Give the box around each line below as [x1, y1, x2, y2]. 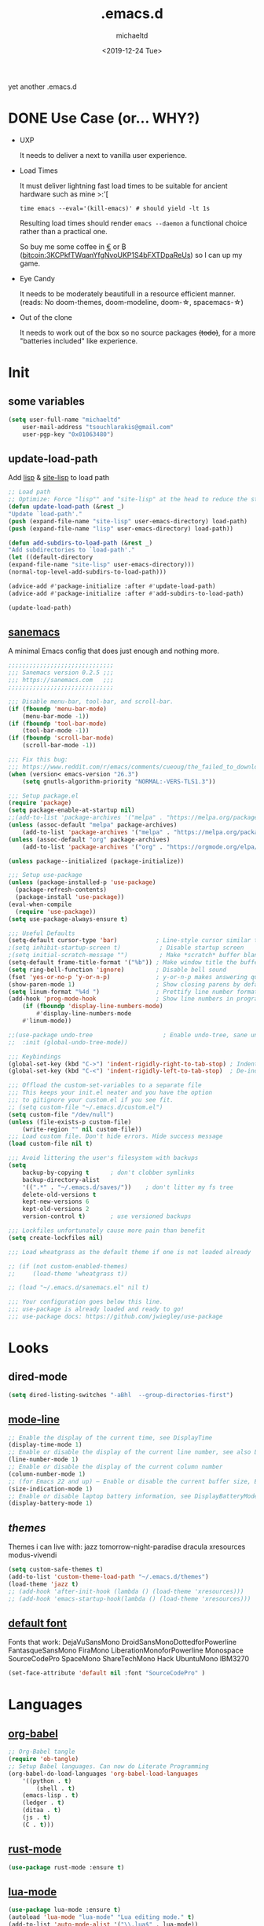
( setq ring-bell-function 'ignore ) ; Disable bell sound [8, 966, 226, 974]
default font [8, 1616, 68, 1630]
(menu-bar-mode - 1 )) [22, 712, 90, 720]
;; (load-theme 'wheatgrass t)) [8, 1270, 128, 1278]
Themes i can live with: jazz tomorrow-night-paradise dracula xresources [8, 1542, 246, 1552]
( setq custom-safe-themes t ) [8, 1565, 104, 1574]
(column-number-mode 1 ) [8, 1470, 86, 1478]
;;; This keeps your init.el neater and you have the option [8, 1089, 213, 1097]
